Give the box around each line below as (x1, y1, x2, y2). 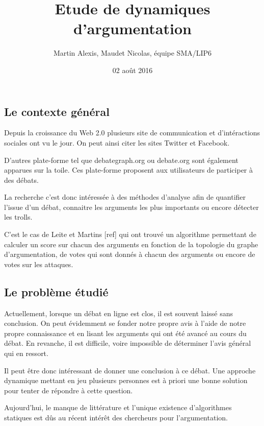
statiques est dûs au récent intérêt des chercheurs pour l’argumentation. (4, 412, 228, 422)
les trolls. (4, 211, 33, 222)
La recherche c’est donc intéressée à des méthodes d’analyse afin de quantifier (4, 192, 246, 202)
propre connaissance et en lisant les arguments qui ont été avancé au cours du (4, 327, 247, 338)
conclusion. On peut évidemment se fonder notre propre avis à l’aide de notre (4, 318, 246, 328)
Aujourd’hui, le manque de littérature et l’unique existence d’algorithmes (4, 402, 232, 413)
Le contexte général (4, 103, 110, 119)
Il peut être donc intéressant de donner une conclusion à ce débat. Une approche (4, 365, 256, 375)
